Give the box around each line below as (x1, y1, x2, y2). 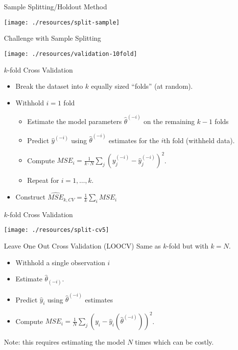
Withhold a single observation (15, 257, 105, 267)
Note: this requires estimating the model (4, 337, 125, 347)
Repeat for (27, 175, 59, 185)
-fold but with (167, 241, 209, 251)
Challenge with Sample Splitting (4, 33, 101, 43)
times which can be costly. (135, 337, 214, 347)
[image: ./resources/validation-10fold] (4, 50, 138, 57)
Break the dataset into (15, 81, 83, 91)
